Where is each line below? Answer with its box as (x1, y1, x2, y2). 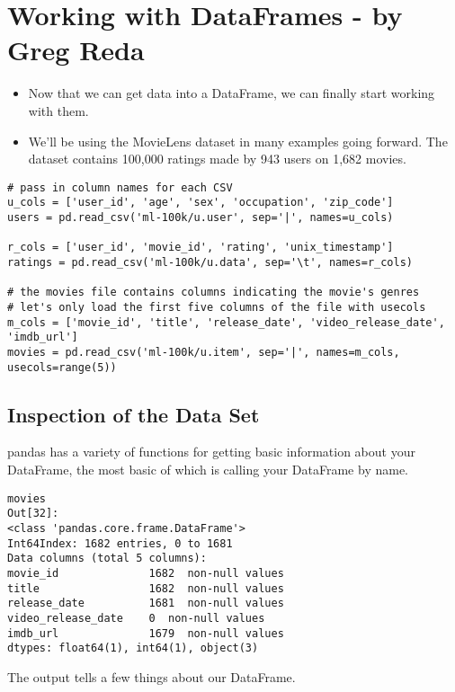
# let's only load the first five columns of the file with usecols (7, 300, 426, 314)
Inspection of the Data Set (7, 400, 260, 428)
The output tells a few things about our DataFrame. (7, 667, 296, 686)
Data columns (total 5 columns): (7, 552, 207, 565)
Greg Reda (7, 31, 145, 68)
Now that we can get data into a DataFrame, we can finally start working (28, 84, 435, 102)
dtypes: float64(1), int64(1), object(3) (7, 642, 259, 655)
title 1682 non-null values (7, 581, 284, 595)
